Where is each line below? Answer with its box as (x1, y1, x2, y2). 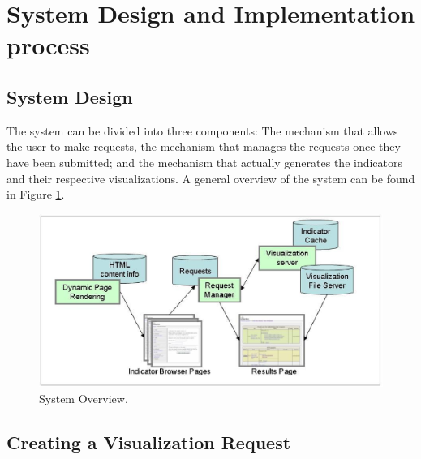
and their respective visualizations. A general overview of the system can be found (6, 169, 415, 187)
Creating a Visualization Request (6, 429, 291, 454)
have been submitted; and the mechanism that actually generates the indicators (6, 153, 403, 170)
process (6, 28, 90, 62)
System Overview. (39, 389, 128, 406)
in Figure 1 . (6, 186, 65, 203)
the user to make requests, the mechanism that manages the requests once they (6, 138, 401, 155)
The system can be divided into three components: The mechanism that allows (6, 122, 398, 139)
